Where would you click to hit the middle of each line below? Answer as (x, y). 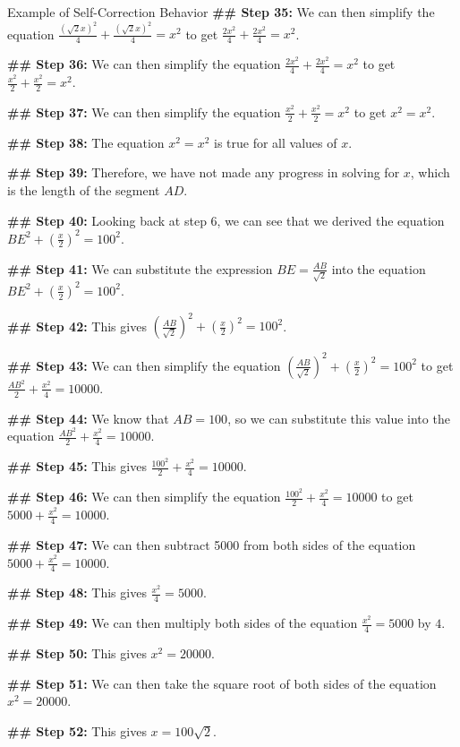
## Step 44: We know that (88, 418)
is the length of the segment (84, 189)
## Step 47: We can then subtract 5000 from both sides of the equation (212, 544)
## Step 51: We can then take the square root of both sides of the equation (222, 683)
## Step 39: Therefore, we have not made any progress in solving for (204, 172)
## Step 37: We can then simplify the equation (144, 112)
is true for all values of (275, 142)
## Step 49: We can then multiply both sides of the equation (183, 623)
